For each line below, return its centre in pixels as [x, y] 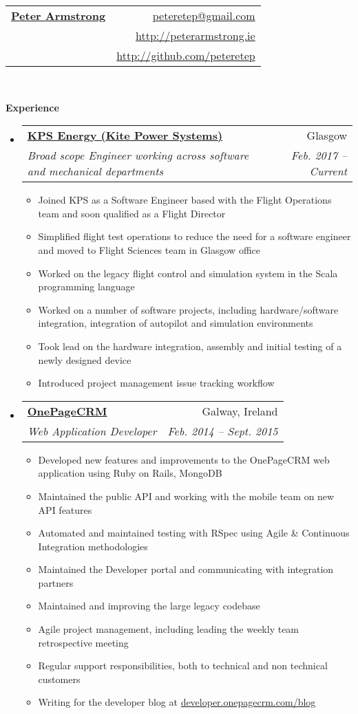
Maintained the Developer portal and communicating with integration [186, 569]
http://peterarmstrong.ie [196, 35]
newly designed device [85, 359]
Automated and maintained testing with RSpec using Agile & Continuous [194, 533]
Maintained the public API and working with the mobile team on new [186, 496]
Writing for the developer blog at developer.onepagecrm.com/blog [177, 702]
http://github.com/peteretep [186, 55]
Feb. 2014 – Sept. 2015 [223, 431]
